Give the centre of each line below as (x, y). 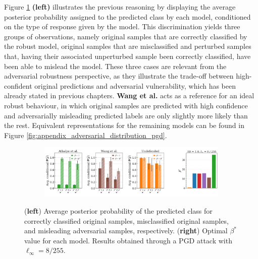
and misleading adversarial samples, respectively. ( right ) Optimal (126, 231)
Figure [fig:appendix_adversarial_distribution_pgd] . (86, 135)
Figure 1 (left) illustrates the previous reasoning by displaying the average (120, 7)
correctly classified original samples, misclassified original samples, (126, 220)
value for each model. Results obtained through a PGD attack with (128, 240)
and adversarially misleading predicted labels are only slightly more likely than (126, 115)
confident (18, 85)
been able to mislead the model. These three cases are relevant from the (115, 66)
